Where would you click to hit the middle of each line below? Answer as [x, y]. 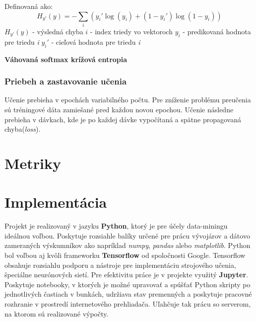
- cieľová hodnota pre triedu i [96, 41]
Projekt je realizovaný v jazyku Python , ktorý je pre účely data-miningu [116, 226]
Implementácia [56, 202]
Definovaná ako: [29, 6]
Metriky [33, 163]
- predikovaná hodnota [217, 31]
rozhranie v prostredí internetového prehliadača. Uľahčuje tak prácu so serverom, [128, 303]
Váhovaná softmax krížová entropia [66, 59]
